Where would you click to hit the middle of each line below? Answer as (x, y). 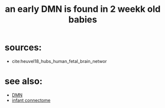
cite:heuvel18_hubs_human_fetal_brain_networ (59, 61)
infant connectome (31, 100)
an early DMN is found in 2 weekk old (83, 9)
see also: (24, 81)
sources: (23, 48)
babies (83, 20)
